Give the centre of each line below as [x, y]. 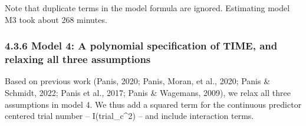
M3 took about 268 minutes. [56, 19]
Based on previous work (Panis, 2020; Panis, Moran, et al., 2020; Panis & [138, 81]
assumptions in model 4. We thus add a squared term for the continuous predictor [153, 104]
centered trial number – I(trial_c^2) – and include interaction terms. [129, 116]
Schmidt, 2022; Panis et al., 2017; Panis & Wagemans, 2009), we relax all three [148, 92]
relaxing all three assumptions [78, 59]
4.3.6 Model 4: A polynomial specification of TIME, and [141, 46]
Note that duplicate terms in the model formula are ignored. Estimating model [147, 8]
